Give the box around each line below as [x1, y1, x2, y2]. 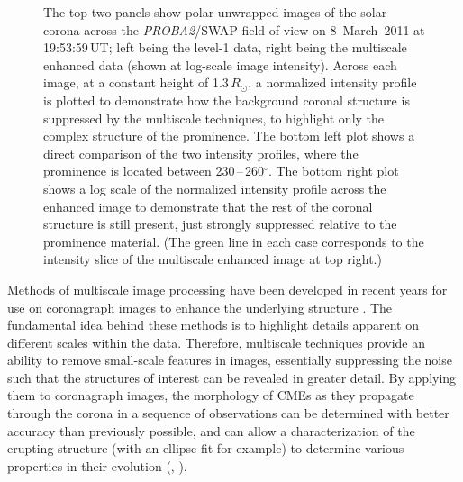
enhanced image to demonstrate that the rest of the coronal [43, 196, 373, 215]
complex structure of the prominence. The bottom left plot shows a [43, 126, 415, 145]
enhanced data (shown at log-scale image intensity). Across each [43, 55, 397, 74]
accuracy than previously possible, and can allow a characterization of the [7, 421, 415, 440]
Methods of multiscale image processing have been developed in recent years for [7, 279, 448, 298]
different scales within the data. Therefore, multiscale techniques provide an [7, 332, 426, 351]
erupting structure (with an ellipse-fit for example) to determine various [7, 439, 404, 458]
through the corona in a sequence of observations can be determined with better [7, 404, 449, 423]
